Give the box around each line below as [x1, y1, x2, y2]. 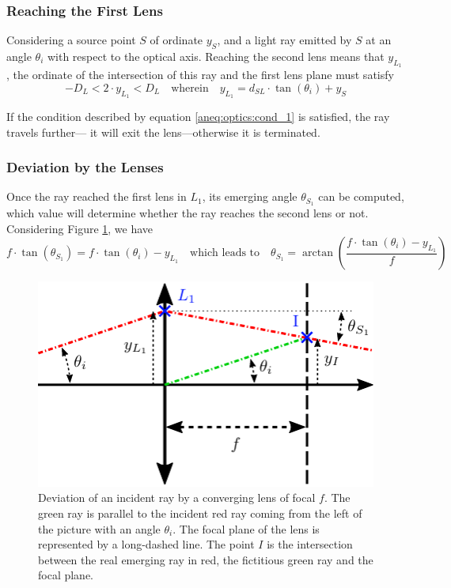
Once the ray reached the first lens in [6, 188, 187, 205]
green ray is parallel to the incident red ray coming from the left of [38, 505, 362, 522]
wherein [171, 82, 209, 94]
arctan [302, 247, 333, 259]
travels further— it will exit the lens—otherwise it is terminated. [6, 123, 320, 140]
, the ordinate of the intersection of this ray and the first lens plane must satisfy [6, 66, 394, 83]
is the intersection [267, 536, 353, 552]
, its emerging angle [202, 188, 298, 205]
